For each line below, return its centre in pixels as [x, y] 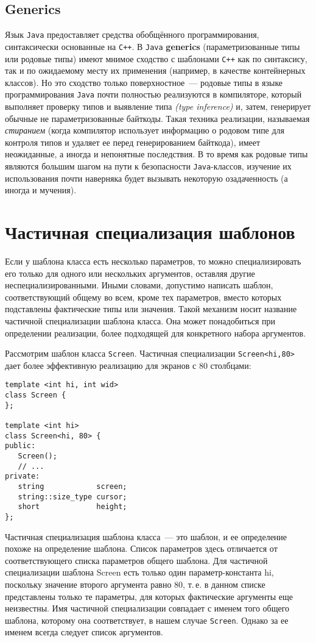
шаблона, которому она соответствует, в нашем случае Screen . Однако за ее [147, 620]
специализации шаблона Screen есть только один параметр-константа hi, [139, 572]
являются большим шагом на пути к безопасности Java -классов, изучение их [148, 166]
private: [23, 476]
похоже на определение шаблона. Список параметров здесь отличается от [141, 548]
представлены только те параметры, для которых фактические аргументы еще [149, 596]
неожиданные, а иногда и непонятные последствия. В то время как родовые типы [156, 154]
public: [20, 446]
